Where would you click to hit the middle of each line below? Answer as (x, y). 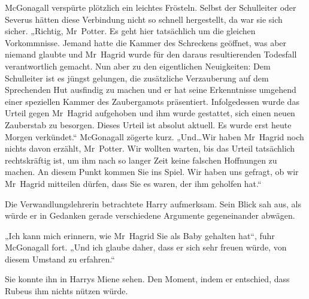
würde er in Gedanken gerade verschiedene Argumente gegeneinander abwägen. (150, 215)
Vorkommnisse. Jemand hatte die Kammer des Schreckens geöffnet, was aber (146, 42)
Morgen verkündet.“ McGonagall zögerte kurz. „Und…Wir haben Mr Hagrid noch (154, 136)
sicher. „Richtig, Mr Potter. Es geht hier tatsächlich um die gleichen (130, 31)
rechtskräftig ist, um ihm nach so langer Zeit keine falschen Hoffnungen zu (141, 160)
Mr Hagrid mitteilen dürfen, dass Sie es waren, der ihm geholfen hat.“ (133, 183)
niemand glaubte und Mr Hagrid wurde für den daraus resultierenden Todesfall (151, 54)
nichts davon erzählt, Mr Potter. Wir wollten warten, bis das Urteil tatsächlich (150, 148)
